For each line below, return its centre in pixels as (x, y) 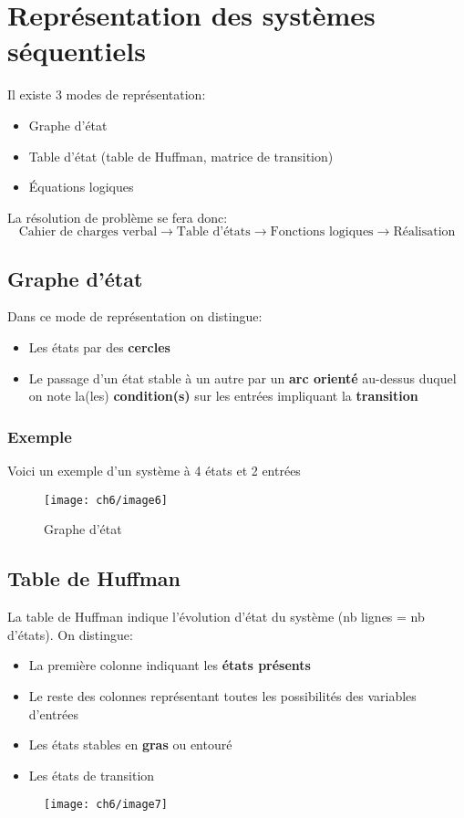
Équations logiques (81, 187)
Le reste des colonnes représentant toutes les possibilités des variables (222, 695)
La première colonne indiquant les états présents (170, 665)
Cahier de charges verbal (88, 232)
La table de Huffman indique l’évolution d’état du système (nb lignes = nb (216, 617)
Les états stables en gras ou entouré (130, 745)
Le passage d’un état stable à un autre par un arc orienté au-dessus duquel (242, 378)
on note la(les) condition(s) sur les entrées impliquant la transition (223, 396)
